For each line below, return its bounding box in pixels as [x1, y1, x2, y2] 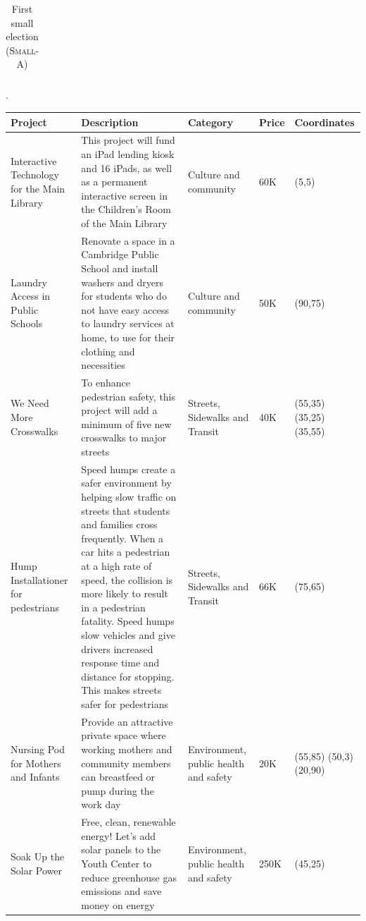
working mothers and [81, 741, 172, 756]
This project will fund [81, 133, 175, 147]
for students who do [81, 288, 167, 303]
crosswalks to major [81, 430, 167, 445]
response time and [81, 655, 160, 670]
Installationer [11, 572, 68, 587]
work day [81, 797, 121, 812]
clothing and [81, 343, 135, 358]
